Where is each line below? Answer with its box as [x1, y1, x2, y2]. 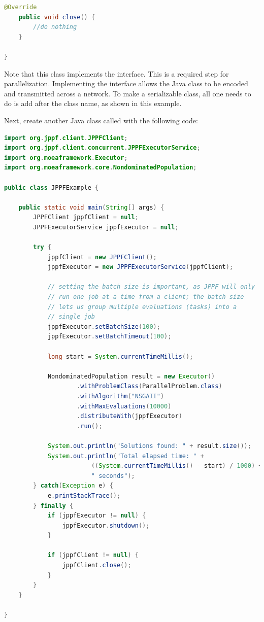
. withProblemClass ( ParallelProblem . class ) [77, 383, 222, 390]
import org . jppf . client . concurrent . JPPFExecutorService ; [4, 144, 201, 152]
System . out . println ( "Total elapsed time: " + [47, 452, 204, 460]
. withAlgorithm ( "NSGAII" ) [77, 392, 164, 400]
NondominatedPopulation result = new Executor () [47, 372, 215, 380]
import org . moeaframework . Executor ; [4, 154, 128, 161]
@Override [4, 4, 37, 11]
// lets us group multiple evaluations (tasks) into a [47, 303, 237, 310]
